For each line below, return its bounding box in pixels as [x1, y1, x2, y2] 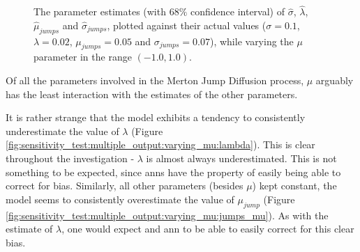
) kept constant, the [252, 178, 337, 193]
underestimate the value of [6, 123, 119, 138]
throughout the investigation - [6, 150, 135, 165]
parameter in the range [33, 49, 132, 64]
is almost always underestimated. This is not [146, 150, 337, 165]
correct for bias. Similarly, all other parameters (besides [6, 178, 243, 193]
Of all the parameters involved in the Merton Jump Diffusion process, [6, 73, 304, 87]
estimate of [6, 221, 53, 236]
